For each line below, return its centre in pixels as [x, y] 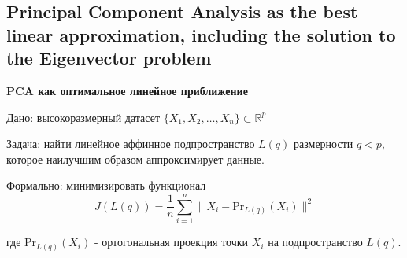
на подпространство [315, 242]
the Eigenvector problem [109, 58]
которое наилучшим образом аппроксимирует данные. [135, 158]
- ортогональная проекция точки [171, 242]
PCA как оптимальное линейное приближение [127, 90]
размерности [324, 144]
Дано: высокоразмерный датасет [83, 117]
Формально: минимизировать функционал [106, 185]
